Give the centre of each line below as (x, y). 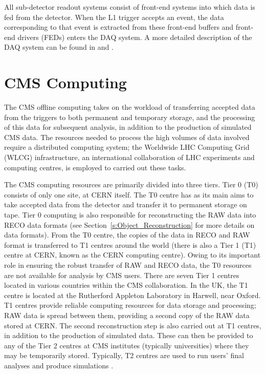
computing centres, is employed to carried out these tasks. (95, 167)
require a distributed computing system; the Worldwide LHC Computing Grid (127, 147)
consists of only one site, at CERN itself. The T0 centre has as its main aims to (129, 194)
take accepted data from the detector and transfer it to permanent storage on (126, 204)
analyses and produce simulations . (59, 365)
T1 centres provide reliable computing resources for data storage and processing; (130, 305)
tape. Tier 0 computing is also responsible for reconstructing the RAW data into (130, 215)
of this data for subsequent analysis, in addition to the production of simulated (128, 127)
